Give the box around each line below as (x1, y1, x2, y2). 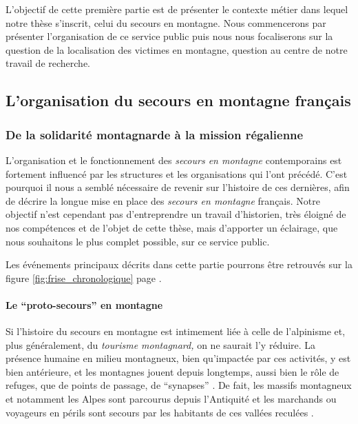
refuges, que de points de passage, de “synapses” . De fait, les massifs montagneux (6, 378, 352, 392)
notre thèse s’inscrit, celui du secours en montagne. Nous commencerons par (6, 15, 326, 30)
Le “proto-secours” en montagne (6, 297, 163, 312)
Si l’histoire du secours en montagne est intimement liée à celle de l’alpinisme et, (6, 324, 346, 339)
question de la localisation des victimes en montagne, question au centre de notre (6, 42, 348, 57)
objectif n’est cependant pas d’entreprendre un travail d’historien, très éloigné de (6, 207, 346, 221)
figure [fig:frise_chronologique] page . (6, 270, 162, 285)
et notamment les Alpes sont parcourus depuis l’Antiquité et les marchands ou (6, 392, 337, 406)
